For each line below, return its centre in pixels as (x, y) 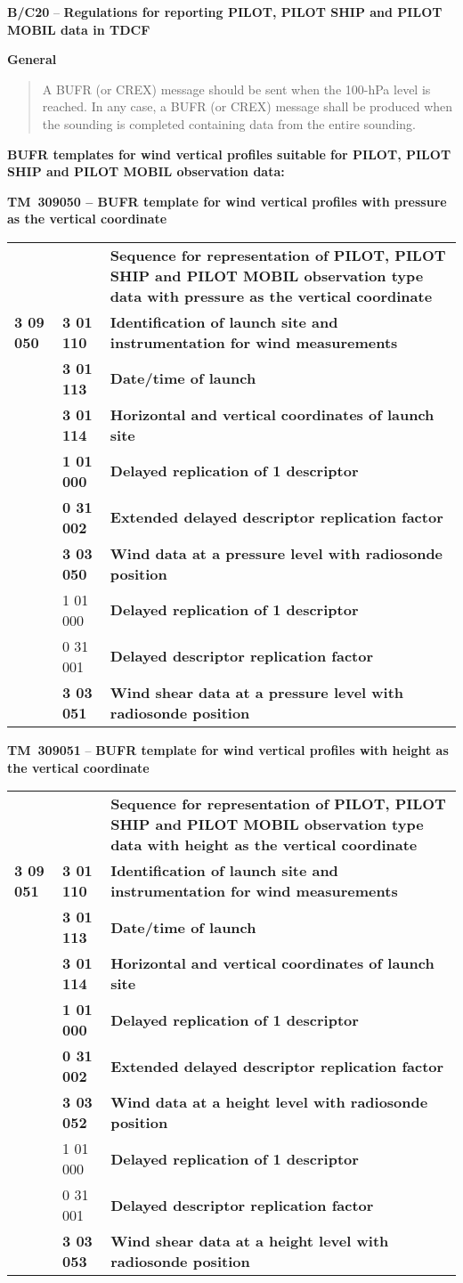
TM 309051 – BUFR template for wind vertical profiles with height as (228, 749)
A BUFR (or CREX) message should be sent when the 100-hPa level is (236, 89)
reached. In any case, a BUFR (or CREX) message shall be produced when (248, 106)
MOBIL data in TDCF (79, 29)
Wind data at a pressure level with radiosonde (276, 553)
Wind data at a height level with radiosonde (269, 1102)
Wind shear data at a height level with (250, 1241)
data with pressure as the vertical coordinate (271, 296)
